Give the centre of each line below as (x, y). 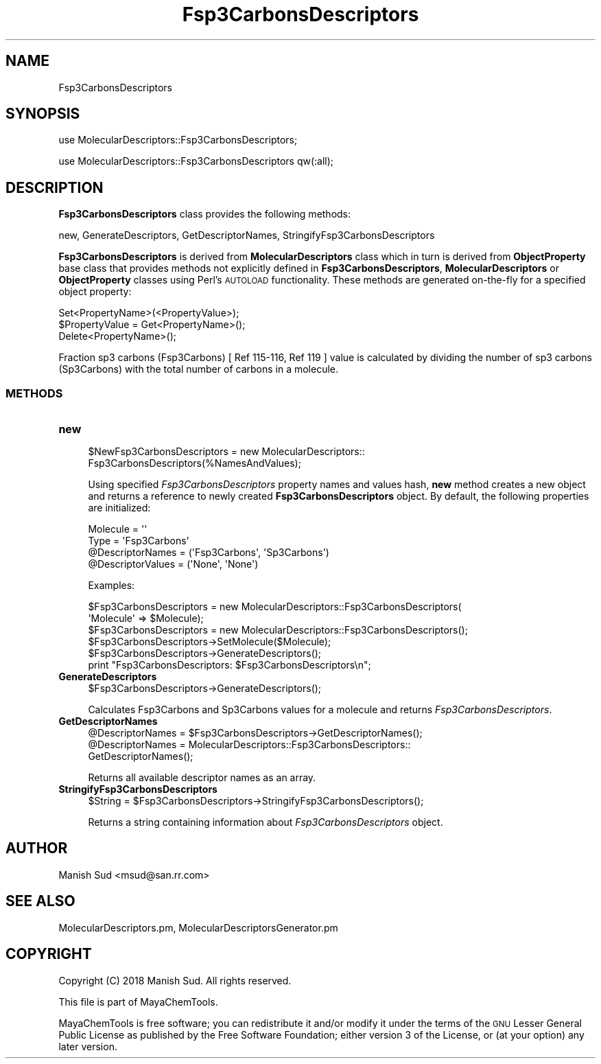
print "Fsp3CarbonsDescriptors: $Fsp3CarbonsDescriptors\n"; (229, 665)
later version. (88, 1046)
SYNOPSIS (43, 114)
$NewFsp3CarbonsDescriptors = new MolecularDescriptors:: (226, 452)
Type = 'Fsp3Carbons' (139, 541)
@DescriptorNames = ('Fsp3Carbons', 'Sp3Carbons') (209, 553)
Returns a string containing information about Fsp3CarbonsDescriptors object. (266, 822)
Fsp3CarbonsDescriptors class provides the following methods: (205, 214)
